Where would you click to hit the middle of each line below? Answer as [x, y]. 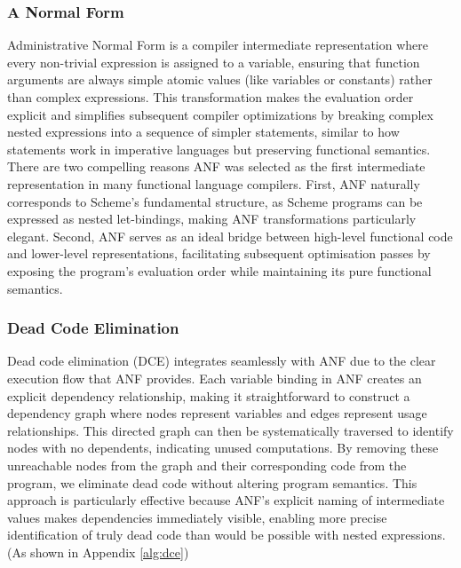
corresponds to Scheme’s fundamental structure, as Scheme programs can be [215, 201]
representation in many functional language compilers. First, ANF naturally [214, 183]
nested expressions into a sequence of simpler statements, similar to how [203, 132]
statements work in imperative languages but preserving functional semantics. [219, 149]
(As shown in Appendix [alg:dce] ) [98, 552]
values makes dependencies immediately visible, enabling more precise [197, 517]
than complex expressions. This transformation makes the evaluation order [211, 97]
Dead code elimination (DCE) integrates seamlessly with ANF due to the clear [222, 361]
